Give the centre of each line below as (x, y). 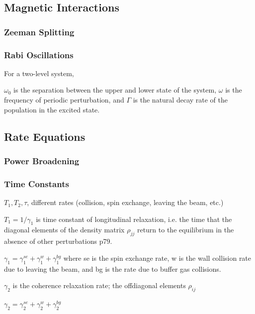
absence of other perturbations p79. (58, 241)
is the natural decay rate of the (180, 100)
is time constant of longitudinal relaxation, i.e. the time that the (134, 219)
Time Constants (37, 183)
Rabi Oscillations (39, 54)
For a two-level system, (39, 73)
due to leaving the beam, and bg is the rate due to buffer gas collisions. (113, 268)
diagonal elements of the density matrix (64, 230)
